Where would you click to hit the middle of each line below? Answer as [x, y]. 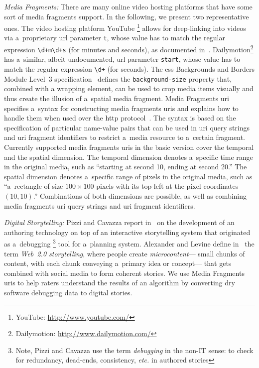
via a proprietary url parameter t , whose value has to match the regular [115, 38]
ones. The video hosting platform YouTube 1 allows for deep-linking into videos [125, 27]
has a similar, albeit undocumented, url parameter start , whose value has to [122, 59]
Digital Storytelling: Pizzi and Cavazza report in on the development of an [119, 222]
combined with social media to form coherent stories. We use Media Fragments [124, 273]
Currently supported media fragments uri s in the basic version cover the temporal [129, 147]
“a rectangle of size [34, 186]
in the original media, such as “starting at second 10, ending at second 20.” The [126, 167]
